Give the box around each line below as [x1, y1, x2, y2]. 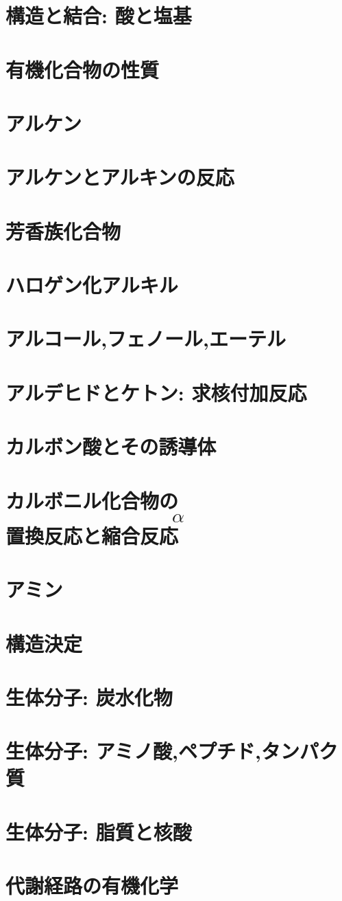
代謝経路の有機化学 [5, 871, 179, 900]
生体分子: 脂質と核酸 [5, 817, 192, 845]
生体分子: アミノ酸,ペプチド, [5, 737, 261, 765]
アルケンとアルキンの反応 [5, 163, 234, 191]
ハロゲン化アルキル [5, 271, 178, 299]
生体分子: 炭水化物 [5, 682, 173, 711]
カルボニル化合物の [5, 486, 179, 514]
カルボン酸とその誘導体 [5, 432, 217, 460]
